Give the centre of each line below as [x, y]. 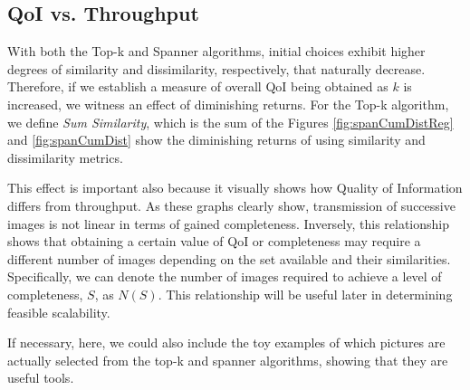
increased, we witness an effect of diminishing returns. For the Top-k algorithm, [228, 104]
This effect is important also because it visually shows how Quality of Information [235, 188]
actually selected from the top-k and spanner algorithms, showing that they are [228, 360]
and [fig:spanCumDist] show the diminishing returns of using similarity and [216, 140]
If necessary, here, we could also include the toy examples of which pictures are [226, 342]
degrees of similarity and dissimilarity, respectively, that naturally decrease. [216, 68]
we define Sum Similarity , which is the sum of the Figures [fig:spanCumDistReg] [230, 122]
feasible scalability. [59, 312]
